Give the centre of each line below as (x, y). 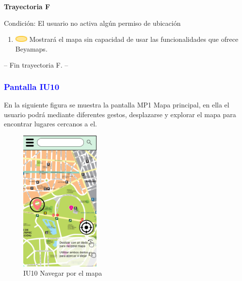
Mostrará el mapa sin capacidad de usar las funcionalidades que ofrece (134, 39)
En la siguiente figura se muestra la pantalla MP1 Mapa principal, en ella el (117, 105)
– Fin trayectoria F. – (36, 65)
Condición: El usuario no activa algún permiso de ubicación (92, 23)
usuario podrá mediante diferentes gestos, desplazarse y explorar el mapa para (120, 114)
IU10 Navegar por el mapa (63, 273)
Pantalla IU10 (32, 86)
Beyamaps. (31, 48)
